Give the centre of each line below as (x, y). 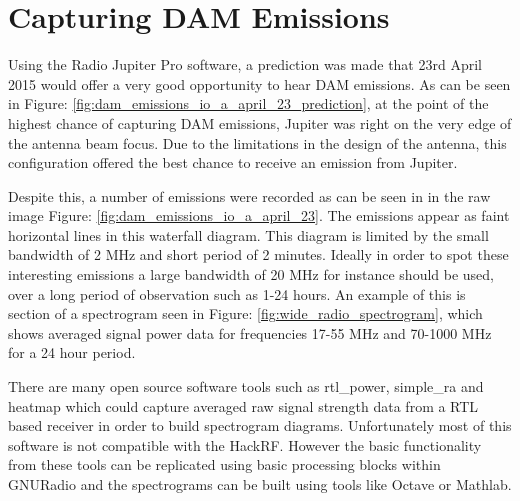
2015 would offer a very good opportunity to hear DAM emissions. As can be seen (259, 83)
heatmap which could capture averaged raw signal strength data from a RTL (243, 405)
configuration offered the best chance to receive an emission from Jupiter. (233, 162)
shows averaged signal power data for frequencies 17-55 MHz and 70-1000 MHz (250, 332)
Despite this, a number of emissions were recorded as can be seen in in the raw (249, 195)
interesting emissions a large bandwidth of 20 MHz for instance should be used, (251, 274)
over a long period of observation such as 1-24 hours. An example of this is (237, 293)
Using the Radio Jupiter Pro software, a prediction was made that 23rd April (245, 64)
